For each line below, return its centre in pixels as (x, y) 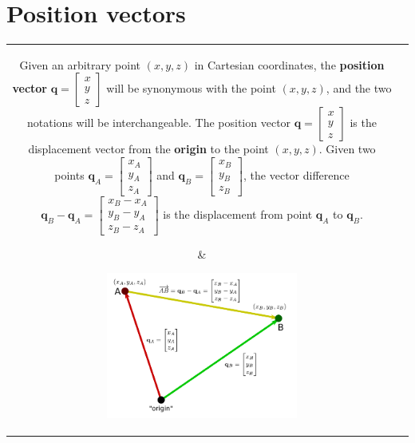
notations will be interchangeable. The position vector (159, 123)
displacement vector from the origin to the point (148, 149)
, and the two (359, 88)
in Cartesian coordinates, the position (289, 64)
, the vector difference (296, 174)
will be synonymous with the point (191, 88)
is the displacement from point (238, 214)
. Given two (347, 149)
